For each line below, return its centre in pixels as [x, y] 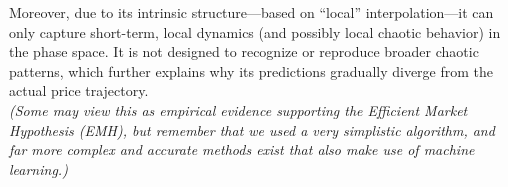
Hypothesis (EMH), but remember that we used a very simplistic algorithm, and [252, 129]
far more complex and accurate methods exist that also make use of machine [242, 149]
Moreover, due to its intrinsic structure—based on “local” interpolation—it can [251, 12]
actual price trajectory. [79, 90]
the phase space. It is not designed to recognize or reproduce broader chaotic [244, 51]
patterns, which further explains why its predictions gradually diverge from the [251, 70]
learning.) [38, 168]
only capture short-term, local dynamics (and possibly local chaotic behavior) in [255, 31]
